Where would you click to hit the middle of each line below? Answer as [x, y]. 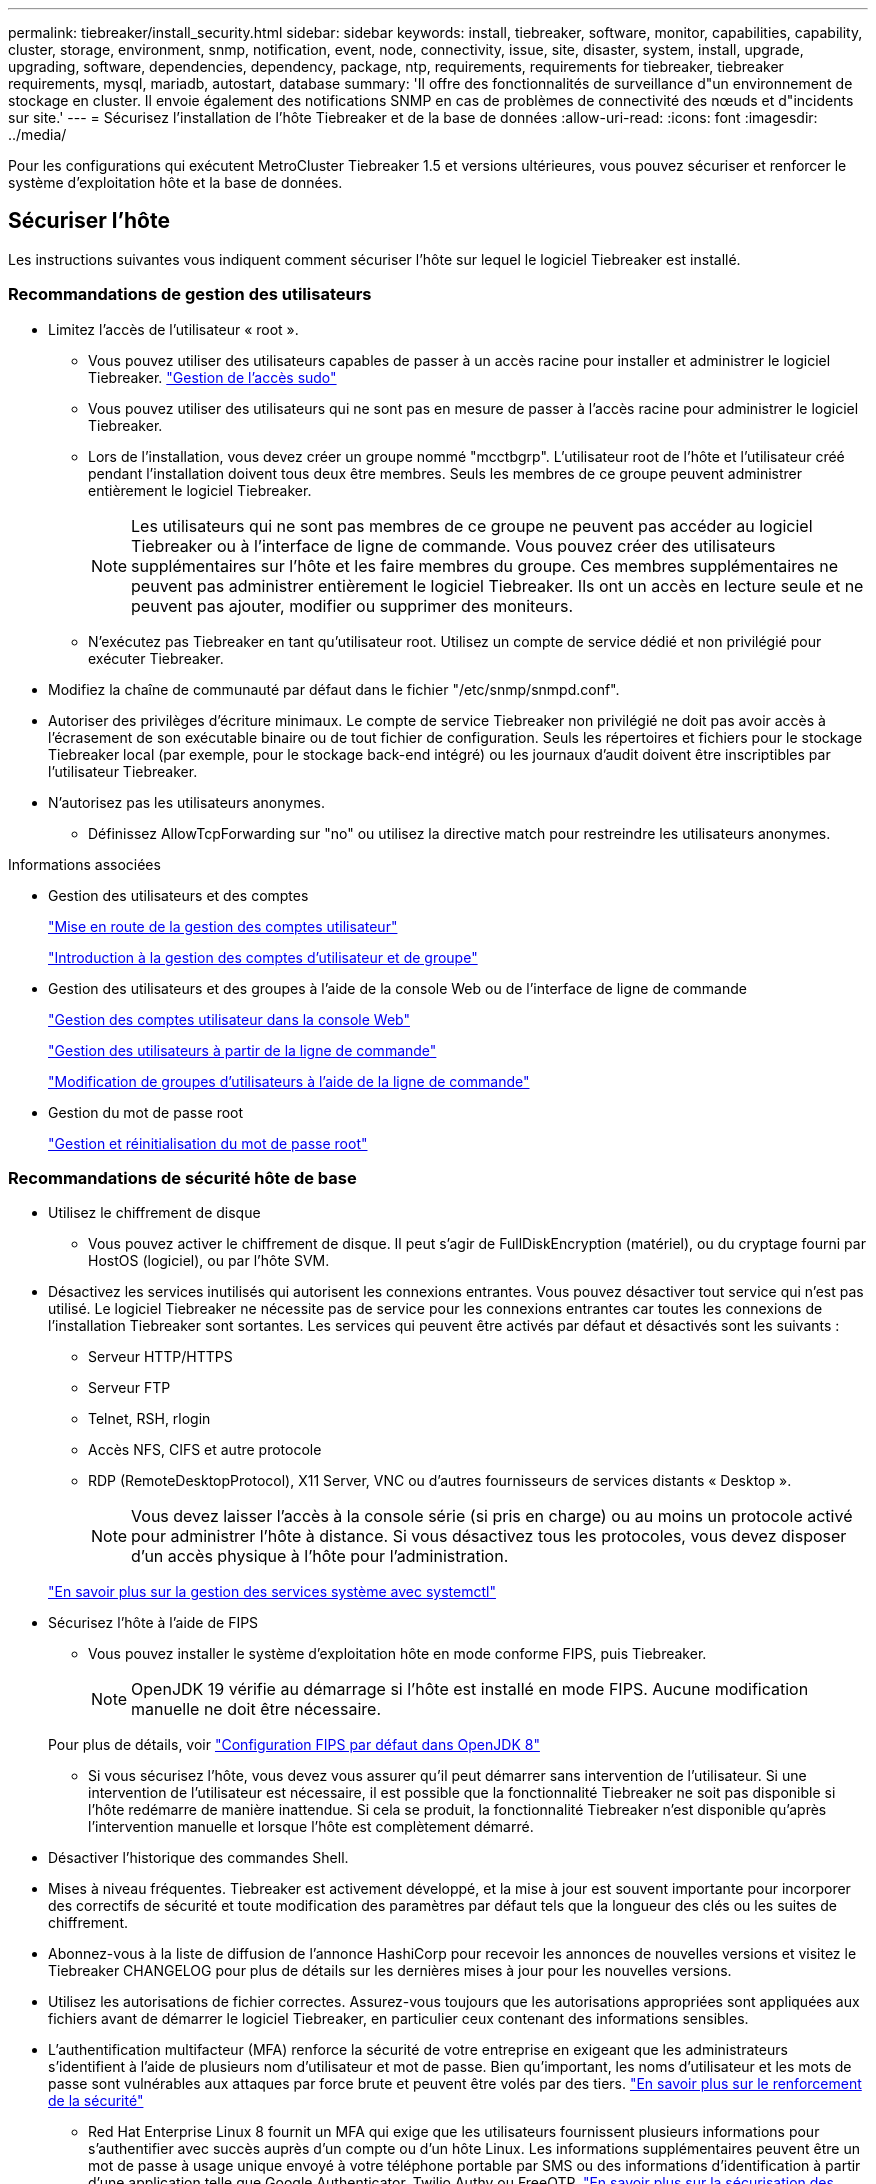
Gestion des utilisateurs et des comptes [178, 895]
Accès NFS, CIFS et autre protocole [205, 1450]
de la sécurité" [96, 2101]
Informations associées [84, 864]
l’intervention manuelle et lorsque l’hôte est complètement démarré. [311, 1827]
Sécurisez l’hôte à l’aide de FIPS [153, 1623]
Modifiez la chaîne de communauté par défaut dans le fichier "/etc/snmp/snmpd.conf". [334, 689]
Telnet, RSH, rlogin [149, 1419]
